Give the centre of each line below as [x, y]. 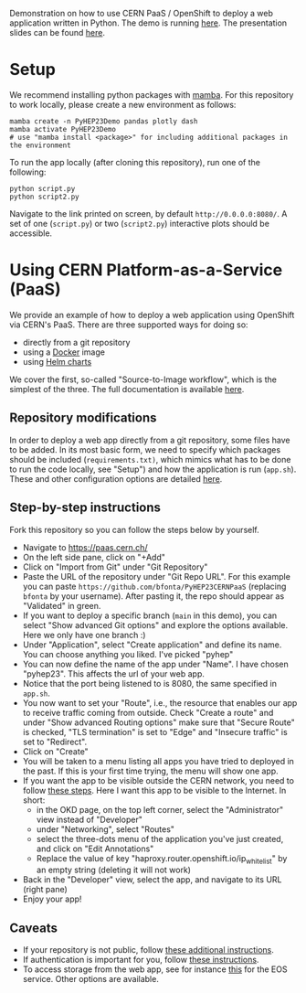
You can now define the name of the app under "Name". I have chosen [156, 664]
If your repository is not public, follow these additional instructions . [148, 950]
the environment [40, 145]
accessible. [31, 233]
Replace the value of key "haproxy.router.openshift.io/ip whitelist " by [162, 859]
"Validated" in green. [62, 605]
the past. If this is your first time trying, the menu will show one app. [150, 771]
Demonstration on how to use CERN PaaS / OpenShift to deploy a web [142, 13]
